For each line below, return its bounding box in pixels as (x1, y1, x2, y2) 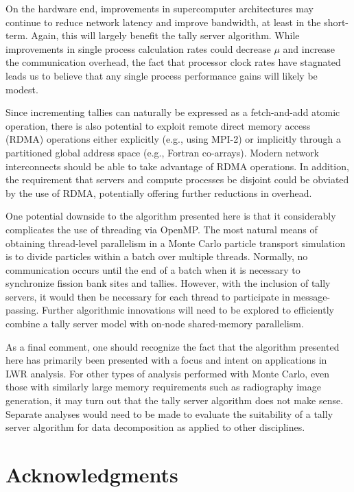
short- (324, 14, 349, 29)
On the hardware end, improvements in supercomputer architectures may (5, 1, 314, 15)
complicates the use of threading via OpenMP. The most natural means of (5, 222, 318, 236)
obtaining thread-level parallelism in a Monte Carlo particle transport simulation (5, 235, 346, 250)
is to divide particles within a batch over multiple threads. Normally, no (5, 249, 308, 263)
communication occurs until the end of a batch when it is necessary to (5, 262, 300, 277)
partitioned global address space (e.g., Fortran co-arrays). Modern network (5, 145, 320, 159)
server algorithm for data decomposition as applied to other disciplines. (5, 420, 305, 434)
